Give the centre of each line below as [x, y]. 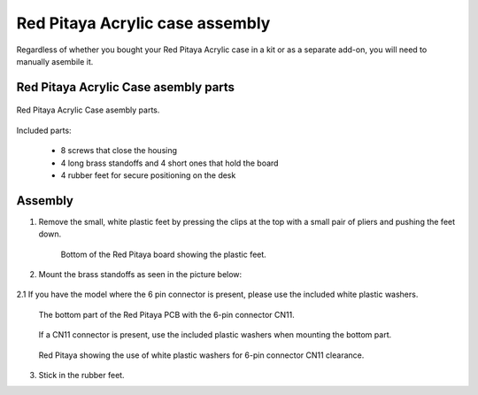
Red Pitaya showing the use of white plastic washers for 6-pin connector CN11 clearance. [201, 355]
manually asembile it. [55, 61]
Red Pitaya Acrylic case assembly [143, 23]
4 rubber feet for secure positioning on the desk [148, 175]
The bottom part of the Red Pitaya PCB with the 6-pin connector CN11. [167, 314]
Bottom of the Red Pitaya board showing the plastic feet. [164, 254]
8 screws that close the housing [119, 151]
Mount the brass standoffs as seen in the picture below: [140, 274]
